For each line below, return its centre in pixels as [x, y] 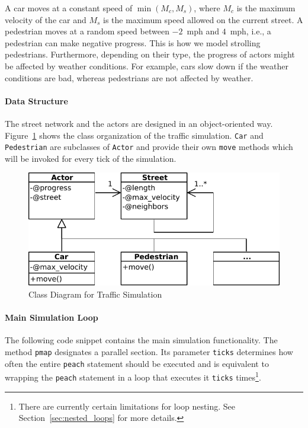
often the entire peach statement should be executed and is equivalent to [137, 363]
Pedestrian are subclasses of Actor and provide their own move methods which [149, 147]
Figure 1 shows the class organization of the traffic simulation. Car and [134, 135]
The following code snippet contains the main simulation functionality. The [141, 340]
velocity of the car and [46, 19]
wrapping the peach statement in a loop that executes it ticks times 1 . [133, 376]
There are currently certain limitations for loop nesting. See [127, 406]
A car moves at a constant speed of [69, 8]
